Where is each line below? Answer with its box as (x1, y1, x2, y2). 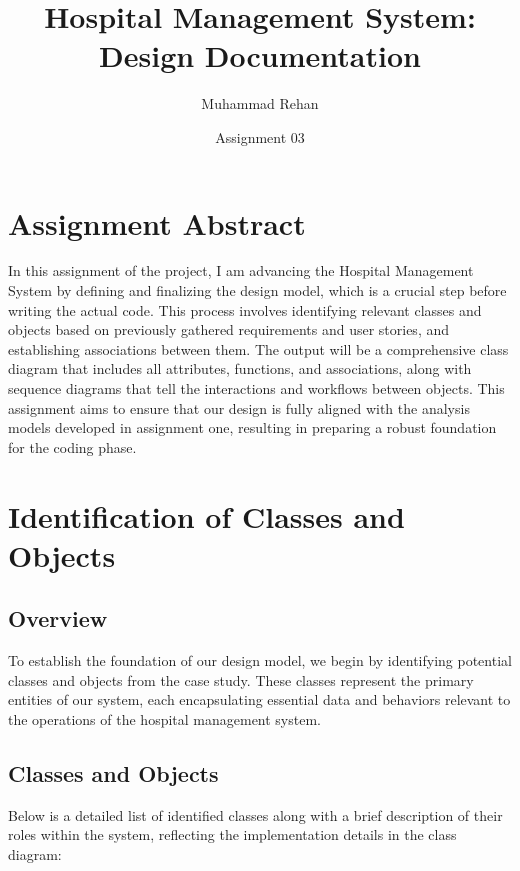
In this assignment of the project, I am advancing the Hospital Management (8, 260, 474, 281)
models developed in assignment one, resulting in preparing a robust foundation (8, 417, 497, 438)
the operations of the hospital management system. (8, 708, 321, 729)
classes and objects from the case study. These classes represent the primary (8, 669, 474, 690)
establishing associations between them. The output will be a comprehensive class (8, 338, 509, 359)
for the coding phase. (8, 436, 137, 457)
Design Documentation (99, 35, 421, 76)
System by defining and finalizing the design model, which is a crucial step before (8, 280, 507, 301)
